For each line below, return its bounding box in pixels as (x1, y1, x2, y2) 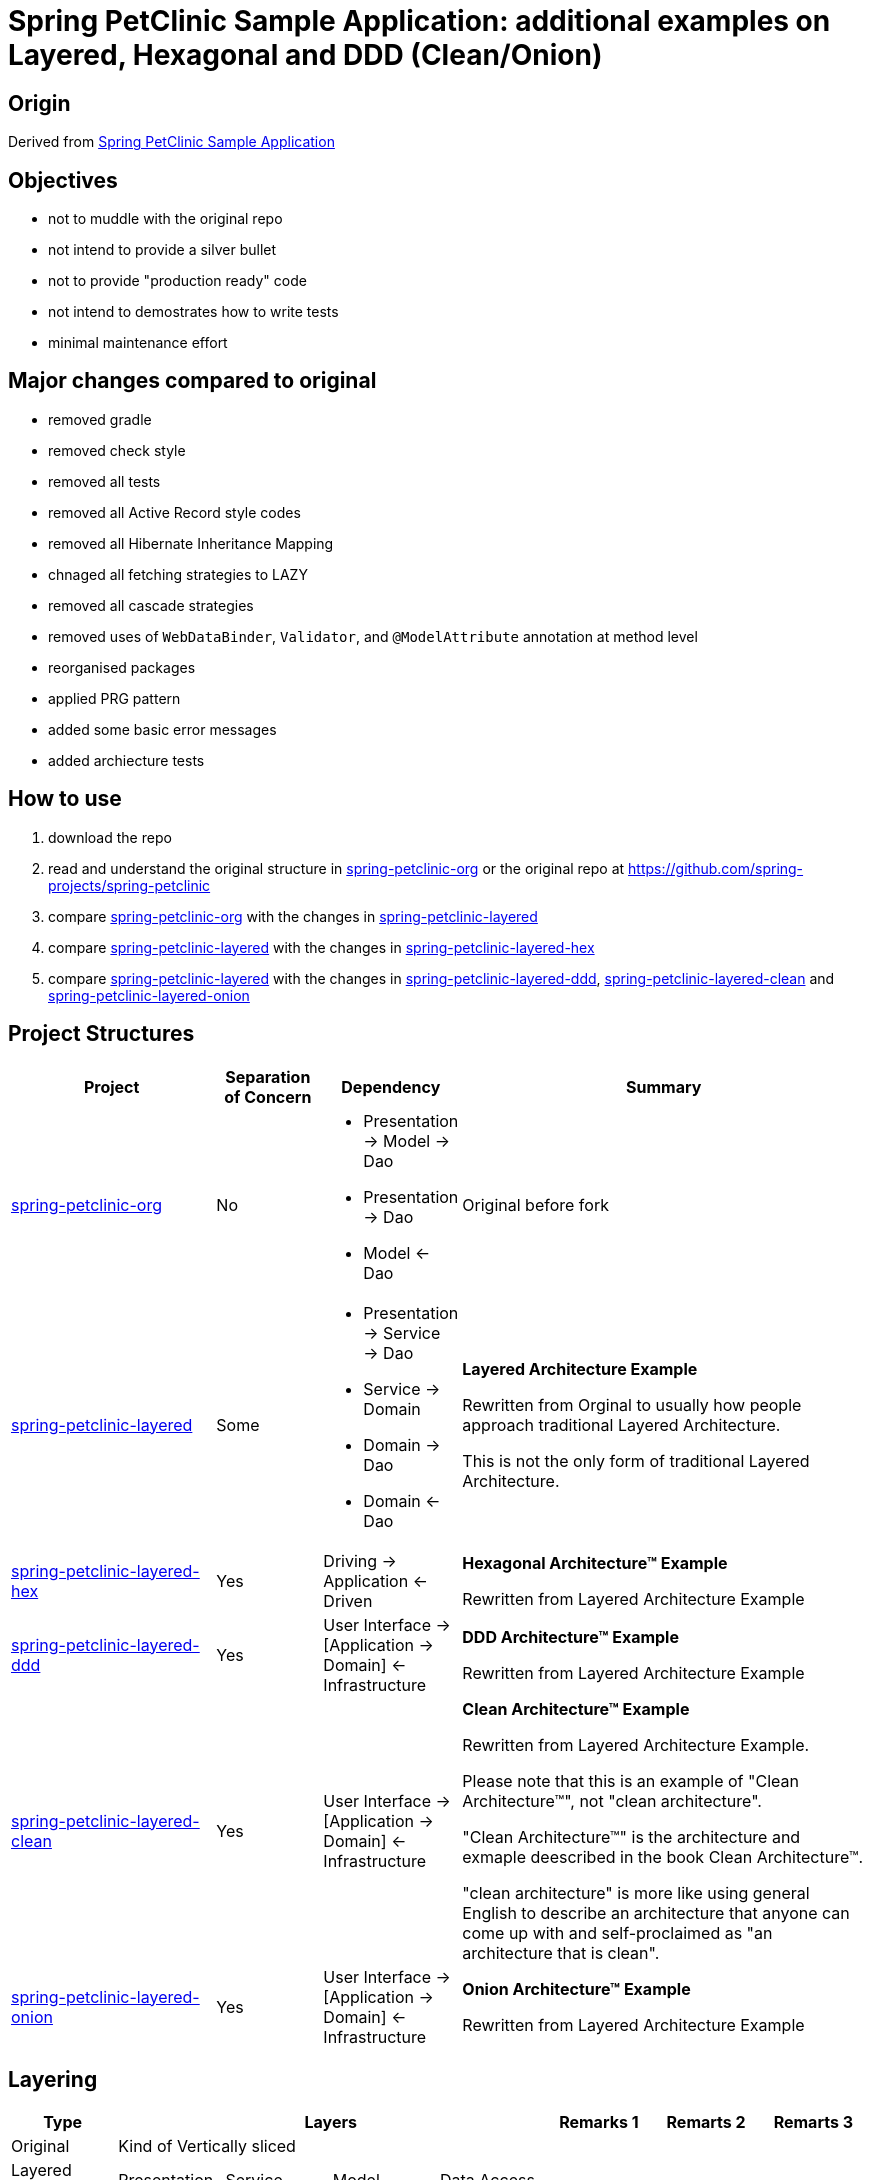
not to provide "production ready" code (48, 272, 307, 290)
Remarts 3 (773, 2112, 854, 2133)
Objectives (8, 167, 118, 193)
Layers (304, 2112, 357, 2133)
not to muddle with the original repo (48, 210, 283, 228)
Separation (225, 1066, 311, 1087)
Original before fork (462, 1194, 609, 1215)
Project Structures (8, 1021, 195, 1047)
